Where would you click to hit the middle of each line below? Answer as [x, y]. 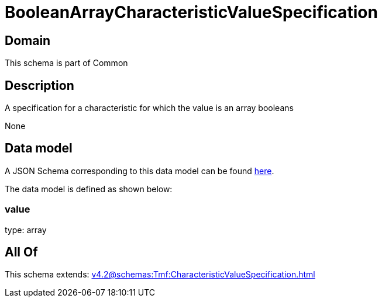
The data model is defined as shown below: [89, 189]
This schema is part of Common [66, 63]
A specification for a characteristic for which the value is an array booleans [149, 108]
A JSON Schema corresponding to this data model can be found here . [140, 171]
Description [39, 85]
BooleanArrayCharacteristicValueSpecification [191, 12]
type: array [26, 230]
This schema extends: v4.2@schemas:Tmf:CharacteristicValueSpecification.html [160, 275]
